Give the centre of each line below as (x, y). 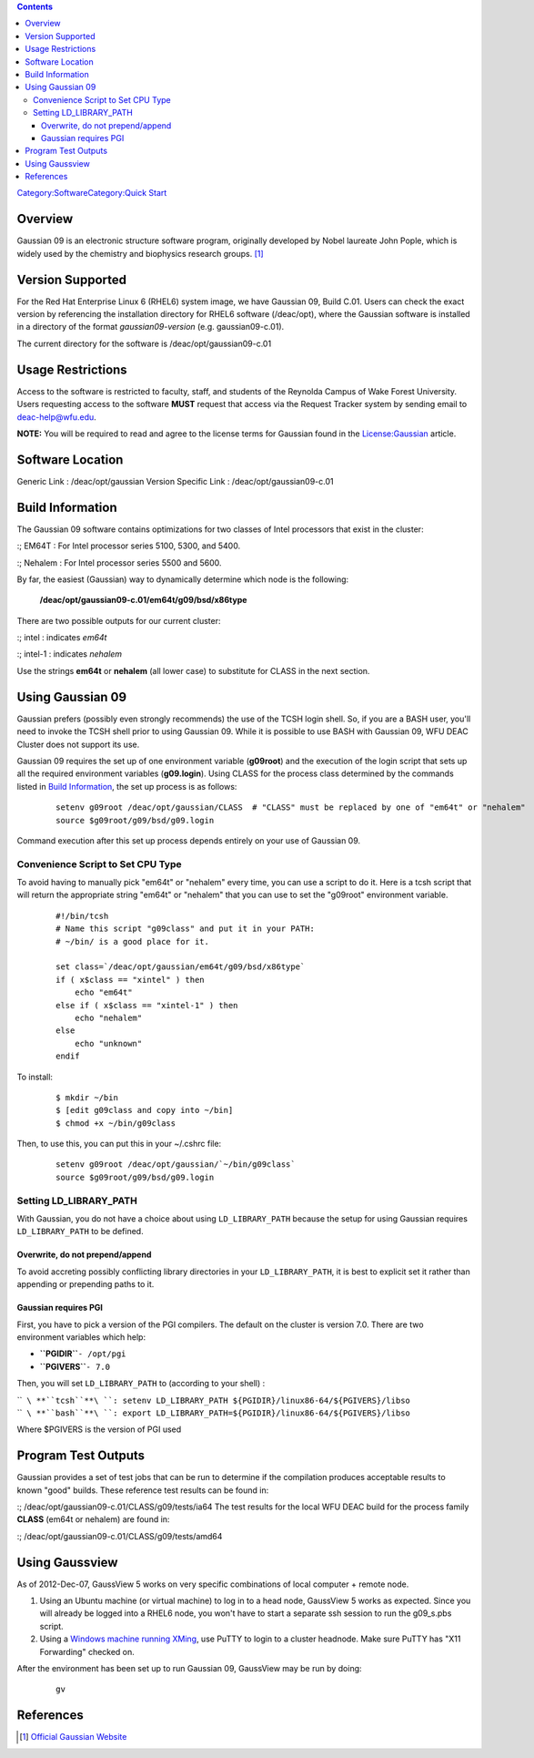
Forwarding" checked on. (87, 1651)
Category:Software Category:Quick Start (92, 193)
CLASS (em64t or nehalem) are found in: (93, 1519)
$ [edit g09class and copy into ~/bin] (145, 1110)
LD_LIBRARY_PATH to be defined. (81, 1232)
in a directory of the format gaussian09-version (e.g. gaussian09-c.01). (151, 327)
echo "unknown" (108, 1043)
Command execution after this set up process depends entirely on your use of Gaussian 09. (189, 840)
